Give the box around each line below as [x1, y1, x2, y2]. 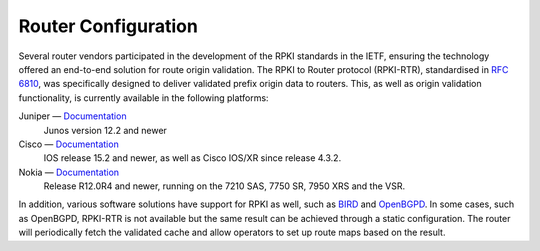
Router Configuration [18, 15, 199, 37]
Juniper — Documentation [18, 110, 127, 122]
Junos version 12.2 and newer [43, 124, 167, 136]
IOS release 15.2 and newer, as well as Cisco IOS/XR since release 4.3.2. [43, 152, 342, 164]
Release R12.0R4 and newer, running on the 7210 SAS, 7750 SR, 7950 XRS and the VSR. [43, 180, 405, 192]
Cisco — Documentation [18, 138, 119, 150]
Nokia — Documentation [18, 166, 120, 178]
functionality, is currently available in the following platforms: [18, 91, 269, 104]
